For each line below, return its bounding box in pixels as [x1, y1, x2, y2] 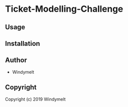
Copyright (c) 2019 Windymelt [5, 96, 66, 102]
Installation [5, 39, 40, 47]
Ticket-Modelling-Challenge [5, 3, 124, 15]
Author [5, 56, 27, 64]
